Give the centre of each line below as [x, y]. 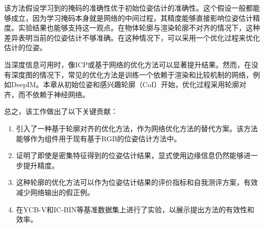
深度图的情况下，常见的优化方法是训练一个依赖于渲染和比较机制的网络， [132, 74]
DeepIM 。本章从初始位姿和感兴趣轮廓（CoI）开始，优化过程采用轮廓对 [128, 84]
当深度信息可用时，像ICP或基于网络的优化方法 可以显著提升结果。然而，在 [128, 64]
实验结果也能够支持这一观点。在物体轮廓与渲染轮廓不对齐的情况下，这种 [139, 28]
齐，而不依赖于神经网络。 [47, 94]
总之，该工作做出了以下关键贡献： [61, 111]
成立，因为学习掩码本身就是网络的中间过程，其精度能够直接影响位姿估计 [132, 17]
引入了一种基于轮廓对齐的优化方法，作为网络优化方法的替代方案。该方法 [137, 128]
